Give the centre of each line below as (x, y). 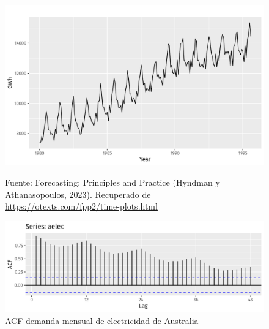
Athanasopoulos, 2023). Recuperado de (78, 194)
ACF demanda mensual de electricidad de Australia (102, 320)
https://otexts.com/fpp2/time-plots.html (81, 206)
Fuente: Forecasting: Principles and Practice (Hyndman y (112, 182)
